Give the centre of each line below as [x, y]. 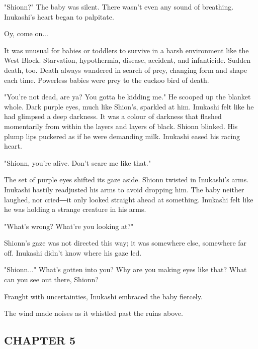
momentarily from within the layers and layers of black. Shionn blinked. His [121, 126]
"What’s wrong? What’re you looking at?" [69, 226]
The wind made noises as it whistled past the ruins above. [94, 313]
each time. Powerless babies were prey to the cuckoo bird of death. [107, 80]
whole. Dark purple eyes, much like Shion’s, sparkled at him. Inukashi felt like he [129, 106]
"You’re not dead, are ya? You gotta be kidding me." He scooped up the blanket [127, 97]
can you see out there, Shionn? [51, 279]
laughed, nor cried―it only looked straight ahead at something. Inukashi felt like [129, 199]
